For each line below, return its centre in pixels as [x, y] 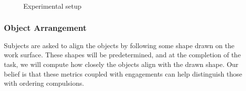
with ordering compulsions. [44, 83]
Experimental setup [52, 6]
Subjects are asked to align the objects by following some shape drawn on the [119, 45]
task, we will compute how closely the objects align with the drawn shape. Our [121, 64]
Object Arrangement [45, 27]
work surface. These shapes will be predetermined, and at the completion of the [123, 55]
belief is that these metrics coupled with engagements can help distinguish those [123, 73]
